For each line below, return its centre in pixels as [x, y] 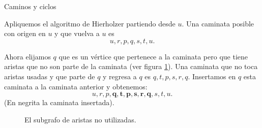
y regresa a [120, 76]
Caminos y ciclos [30, 6]
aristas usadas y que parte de [50, 76]
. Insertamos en [212, 76]
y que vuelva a [77, 33]
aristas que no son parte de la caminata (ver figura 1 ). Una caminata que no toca [131, 66]
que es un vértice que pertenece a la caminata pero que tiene [153, 56]
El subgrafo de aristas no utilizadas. [80, 119]
